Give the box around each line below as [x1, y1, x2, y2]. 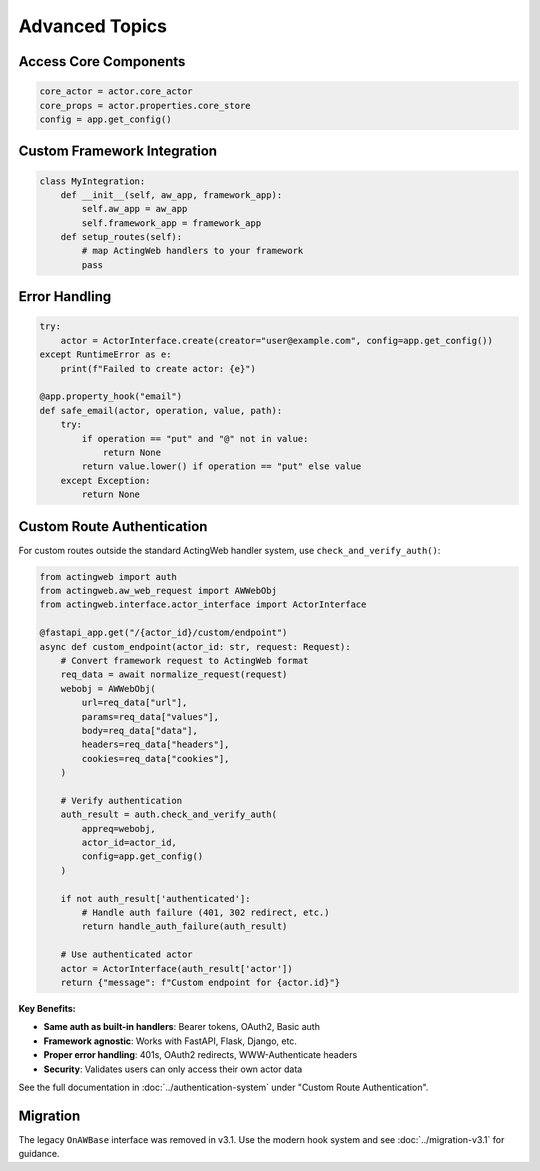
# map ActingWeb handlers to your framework [81, 245, 304, 257]
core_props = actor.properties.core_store [39, 100, 251, 111]
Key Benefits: [18, 1002, 77, 1014]
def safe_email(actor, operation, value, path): [39, 405, 283, 416]
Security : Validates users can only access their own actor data [43, 1063, 303, 1075]
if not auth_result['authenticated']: [60, 893, 251, 904]
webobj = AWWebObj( [60, 683, 157, 694]
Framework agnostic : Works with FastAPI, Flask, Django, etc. [43, 1035, 297, 1047]
